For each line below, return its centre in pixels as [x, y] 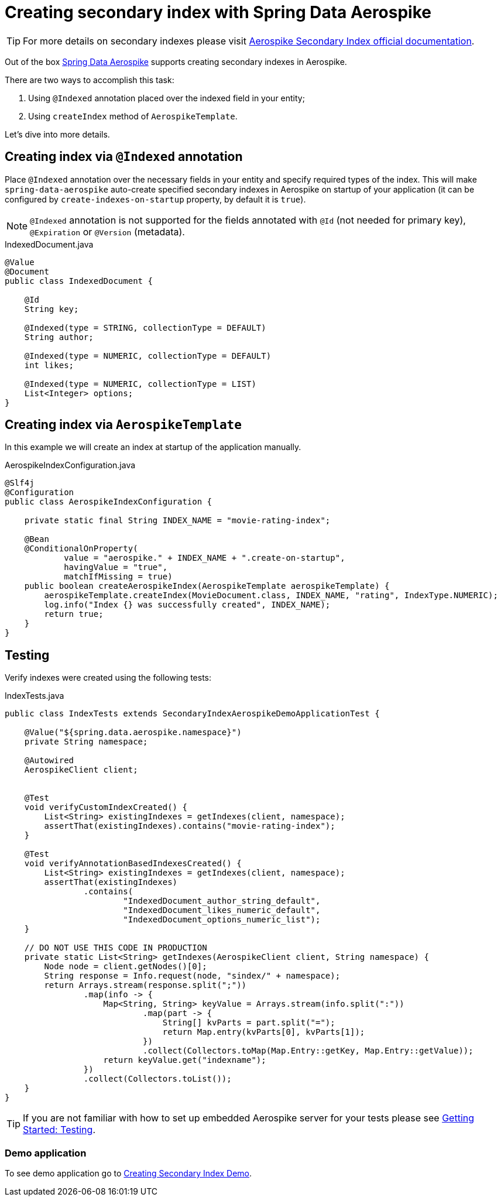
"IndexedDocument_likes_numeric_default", [222, 910]
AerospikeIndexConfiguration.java [70, 465]
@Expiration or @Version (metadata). [107, 231]
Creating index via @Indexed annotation [124, 157]
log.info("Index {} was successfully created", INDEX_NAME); [187, 605]
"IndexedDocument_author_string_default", [222, 901]
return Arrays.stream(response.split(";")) [145, 985]
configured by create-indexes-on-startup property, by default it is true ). [155, 199]
